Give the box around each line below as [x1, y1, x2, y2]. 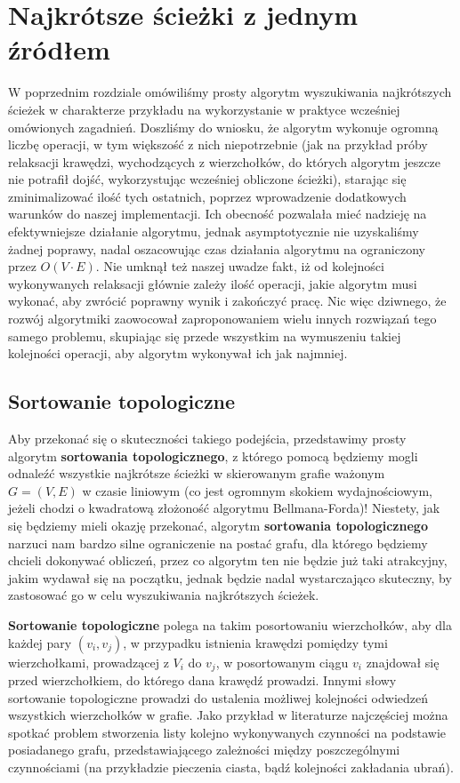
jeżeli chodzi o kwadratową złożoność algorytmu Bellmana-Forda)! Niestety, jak [8, 499, 440, 517]
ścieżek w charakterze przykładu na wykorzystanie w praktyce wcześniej [8, 100, 400, 118]
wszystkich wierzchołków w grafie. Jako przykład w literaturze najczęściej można [8, 706, 448, 724]
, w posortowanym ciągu [215, 652, 349, 671]
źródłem [8, 31, 110, 68]
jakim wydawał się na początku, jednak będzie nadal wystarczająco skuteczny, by [8, 568, 452, 587]
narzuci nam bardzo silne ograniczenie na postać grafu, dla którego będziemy [8, 533, 428, 552]
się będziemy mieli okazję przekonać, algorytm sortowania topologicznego [8, 515, 428, 534]
